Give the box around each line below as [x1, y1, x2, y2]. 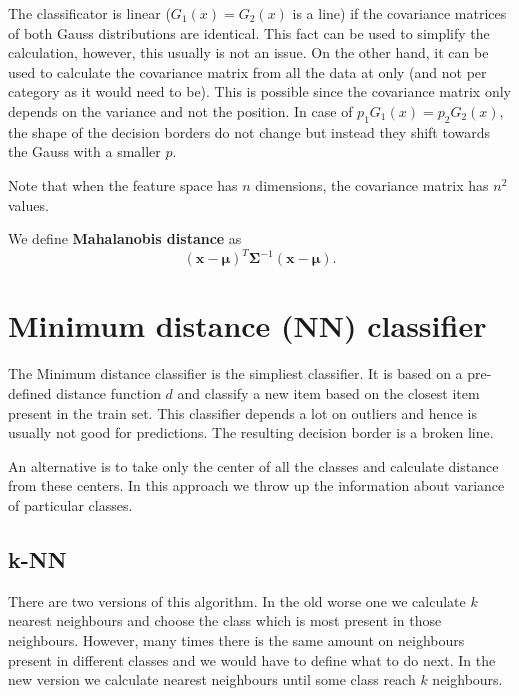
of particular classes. [8, 494, 133, 515]
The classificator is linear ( [8, 3, 171, 23]
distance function [56, 382, 161, 403]
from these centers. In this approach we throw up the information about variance [8, 475, 505, 496]
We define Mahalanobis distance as [8, 228, 242, 249]
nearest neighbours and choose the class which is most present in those [8, 610, 442, 631]
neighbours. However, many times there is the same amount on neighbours [8, 629, 465, 650]
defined [8, 382, 52, 403]
